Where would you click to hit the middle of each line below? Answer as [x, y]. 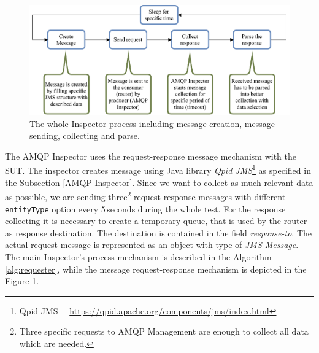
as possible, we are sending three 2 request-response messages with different [145, 196]
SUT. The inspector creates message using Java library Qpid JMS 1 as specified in [158, 169]
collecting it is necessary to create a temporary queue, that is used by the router [156, 221]
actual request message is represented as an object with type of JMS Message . [152, 245]
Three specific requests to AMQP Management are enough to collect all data [164, 331]
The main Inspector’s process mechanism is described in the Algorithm [138, 256]
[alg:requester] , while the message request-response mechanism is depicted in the [156, 269]
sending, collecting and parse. [85, 135]
